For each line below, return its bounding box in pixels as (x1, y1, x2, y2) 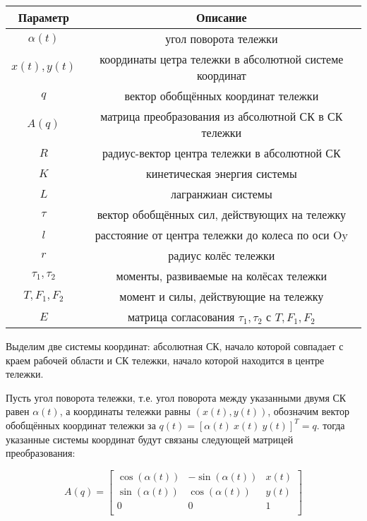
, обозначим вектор (267, 404, 350, 419)
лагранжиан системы (171, 186, 272, 202)
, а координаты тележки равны (59, 404, 191, 419)
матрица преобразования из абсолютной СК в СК (100, 108, 343, 124)
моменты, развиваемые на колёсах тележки (116, 268, 327, 284)
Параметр (18, 9, 69, 25)
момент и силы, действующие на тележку (119, 288, 324, 304)
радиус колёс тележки (168, 247, 275, 263)
